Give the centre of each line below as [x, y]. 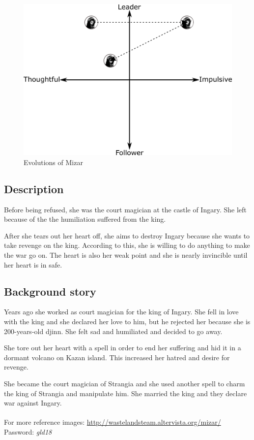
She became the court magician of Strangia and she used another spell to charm [125, 383]
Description [34, 188]
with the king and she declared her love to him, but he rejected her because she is [127, 321]
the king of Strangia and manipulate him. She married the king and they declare [126, 393]
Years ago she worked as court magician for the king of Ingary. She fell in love [121, 312]
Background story [50, 291]
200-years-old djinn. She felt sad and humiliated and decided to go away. [113, 331]
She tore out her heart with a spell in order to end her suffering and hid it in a [123, 348]
